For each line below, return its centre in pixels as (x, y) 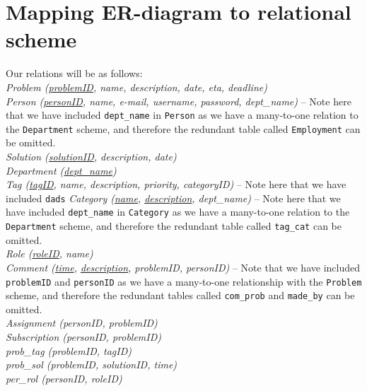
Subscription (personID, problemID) (83, 337)
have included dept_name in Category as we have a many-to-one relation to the (178, 212)
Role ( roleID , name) (49, 253)
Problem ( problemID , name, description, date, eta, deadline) (136, 87)
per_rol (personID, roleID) (64, 378)
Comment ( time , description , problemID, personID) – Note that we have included (183, 267)
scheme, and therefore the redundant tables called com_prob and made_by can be (180, 295)
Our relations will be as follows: (74, 73)
